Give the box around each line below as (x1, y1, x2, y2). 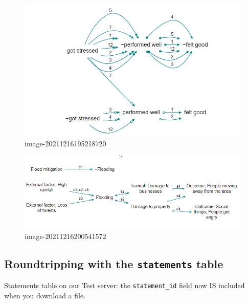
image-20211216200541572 (25, 230, 106, 241)
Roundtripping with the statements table (4, 255, 223, 271)
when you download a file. (4, 290, 86, 300)
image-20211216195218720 (25, 138, 106, 148)
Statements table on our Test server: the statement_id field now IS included (4, 279, 245, 290)
